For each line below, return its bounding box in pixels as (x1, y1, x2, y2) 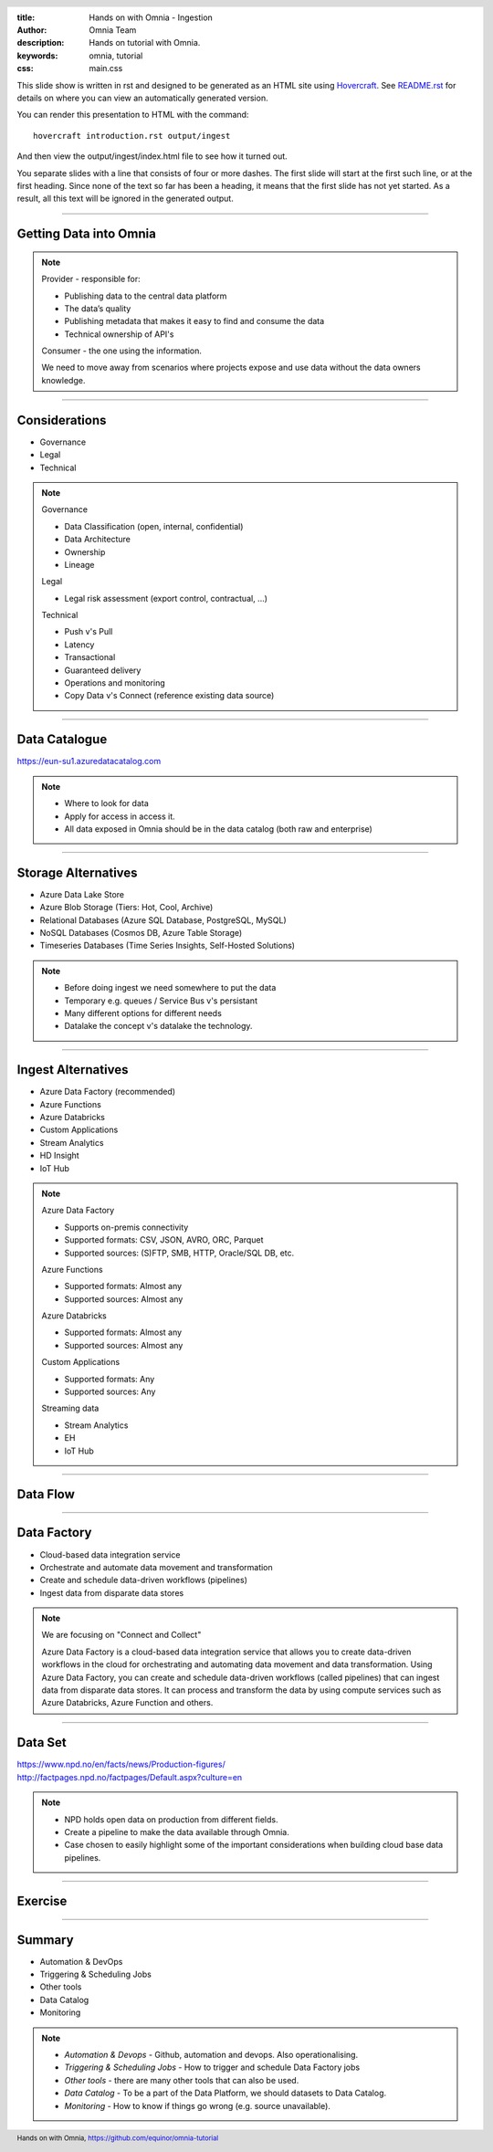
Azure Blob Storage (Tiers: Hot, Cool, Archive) (39, 902, 214, 913)
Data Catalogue (16, 731, 108, 748)
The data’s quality (64, 302, 131, 314)
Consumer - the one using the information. (41, 345, 203, 356)
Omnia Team (89, 25, 137, 36)
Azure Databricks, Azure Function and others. (41, 1697, 214, 1708)
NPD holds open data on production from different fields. (64, 1813, 278, 1825)
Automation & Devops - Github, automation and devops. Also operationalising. (64, 2049, 359, 2060)
